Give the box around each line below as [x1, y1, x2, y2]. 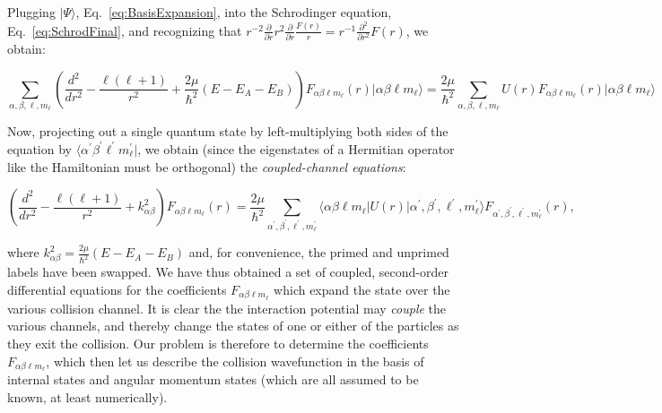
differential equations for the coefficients [7, 280, 227, 298]
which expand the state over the [274, 280, 450, 298]
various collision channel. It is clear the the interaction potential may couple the [7, 298, 447, 317]
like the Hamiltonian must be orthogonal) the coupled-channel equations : [7, 157, 406, 176]
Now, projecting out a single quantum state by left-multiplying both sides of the [7, 122, 449, 141]
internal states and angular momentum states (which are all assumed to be [7, 370, 419, 389]
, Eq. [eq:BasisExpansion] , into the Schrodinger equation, [75, 3, 392, 21]
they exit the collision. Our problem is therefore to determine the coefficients [7, 333, 429, 352]
